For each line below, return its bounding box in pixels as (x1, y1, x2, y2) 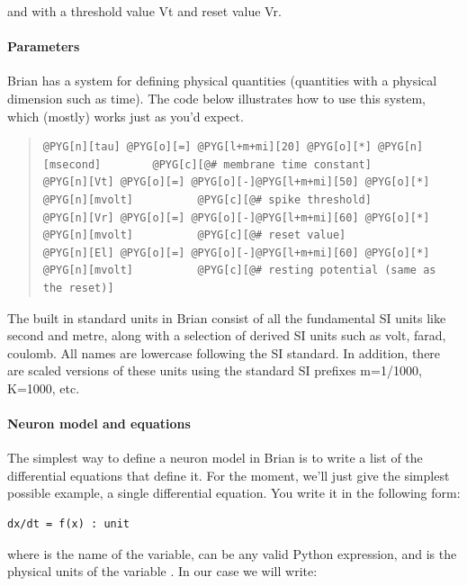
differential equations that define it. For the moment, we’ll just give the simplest (7, 465, 450, 484)
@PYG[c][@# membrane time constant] (152, 158, 372, 171)
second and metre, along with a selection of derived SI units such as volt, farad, (7, 326, 446, 345)
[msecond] (42, 158, 102, 171)
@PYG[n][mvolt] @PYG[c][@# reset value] (42, 229, 346, 242)
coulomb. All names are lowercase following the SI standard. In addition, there (7, 343, 441, 362)
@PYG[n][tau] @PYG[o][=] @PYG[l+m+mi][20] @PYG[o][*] (42, 140, 372, 154)
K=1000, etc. (7, 378, 80, 397)
